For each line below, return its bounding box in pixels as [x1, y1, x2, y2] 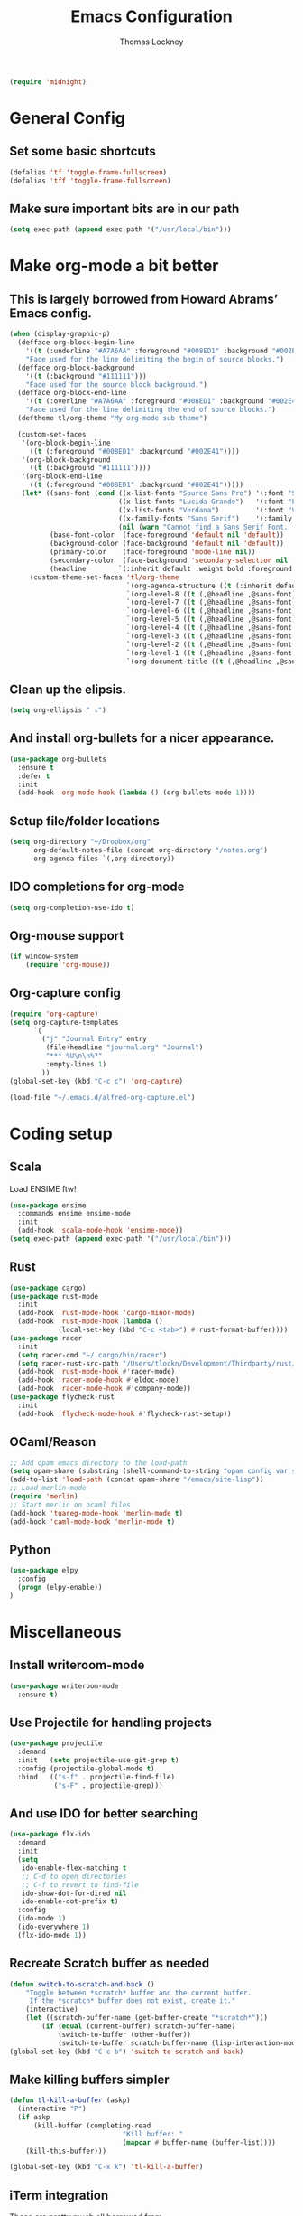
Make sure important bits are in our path [9, 201, 240, 216]
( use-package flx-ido [9, 1830, 91, 1839]
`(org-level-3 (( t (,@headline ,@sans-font [125, 631, 293, 641]
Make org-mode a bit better [9, 256, 219, 277]
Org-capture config [9, 985, 122, 1000]
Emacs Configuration [70, 6, 233, 27]
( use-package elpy [9, 1566, 78, 1575]
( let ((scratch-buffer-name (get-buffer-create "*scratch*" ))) [25, 2014, 269, 2023]
